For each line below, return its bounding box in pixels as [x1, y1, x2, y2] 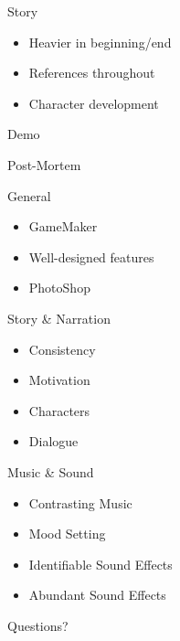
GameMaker [28, 217, 98, 236]
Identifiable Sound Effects [28, 554, 173, 573]
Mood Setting [28, 524, 106, 543]
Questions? [7, 615, 69, 635]
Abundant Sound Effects [28, 585, 166, 604]
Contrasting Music [28, 493, 132, 512]
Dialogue [28, 432, 79, 451]
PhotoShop [28, 278, 90, 297]
